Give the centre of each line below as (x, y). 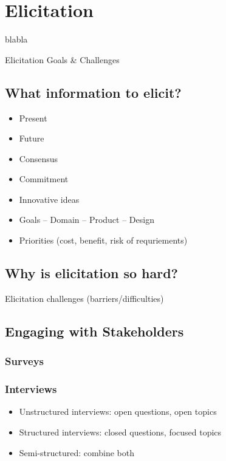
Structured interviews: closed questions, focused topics (120, 432)
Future (32, 138)
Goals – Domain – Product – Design (87, 220)
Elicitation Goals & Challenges (62, 59)
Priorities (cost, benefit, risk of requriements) (103, 240)
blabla (16, 39)
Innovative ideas (49, 199)
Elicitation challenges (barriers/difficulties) (84, 298)
